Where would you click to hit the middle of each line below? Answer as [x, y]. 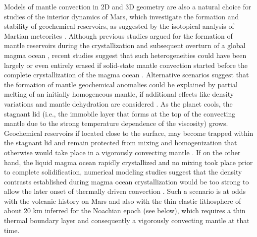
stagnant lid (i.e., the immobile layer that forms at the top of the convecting [120, 113]
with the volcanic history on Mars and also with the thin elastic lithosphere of [123, 201]
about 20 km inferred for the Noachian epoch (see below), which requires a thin [125, 210]
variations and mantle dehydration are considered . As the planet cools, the [118, 103]
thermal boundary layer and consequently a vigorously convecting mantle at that [127, 220]
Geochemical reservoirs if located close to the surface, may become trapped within [129, 133]
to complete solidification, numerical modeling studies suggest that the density [123, 172]
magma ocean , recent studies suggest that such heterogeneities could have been [125, 55]
